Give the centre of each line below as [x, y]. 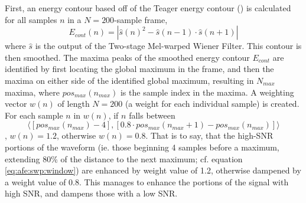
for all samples [31, 19]
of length [74, 104]
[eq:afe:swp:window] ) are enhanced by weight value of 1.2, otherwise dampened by [153, 170]
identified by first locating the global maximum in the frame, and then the [139, 69]
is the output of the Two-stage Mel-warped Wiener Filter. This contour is [168, 46]
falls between [152, 115]
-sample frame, [141, 19]
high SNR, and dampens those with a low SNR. [91, 193]
